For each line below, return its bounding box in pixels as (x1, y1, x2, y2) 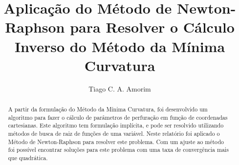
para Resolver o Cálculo (70, 17, 235, 37)
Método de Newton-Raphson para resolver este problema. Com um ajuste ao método (8, 137, 224, 146)
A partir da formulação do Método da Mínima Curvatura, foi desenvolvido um (8, 105, 208, 113)
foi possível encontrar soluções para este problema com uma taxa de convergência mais (8, 146, 229, 154)
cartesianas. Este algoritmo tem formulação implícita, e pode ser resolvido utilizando (8, 121, 224, 129)
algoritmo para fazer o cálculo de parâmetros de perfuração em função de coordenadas (8, 113, 228, 121)
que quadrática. (8, 154, 48, 162)
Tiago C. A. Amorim (88, 83, 151, 93)
